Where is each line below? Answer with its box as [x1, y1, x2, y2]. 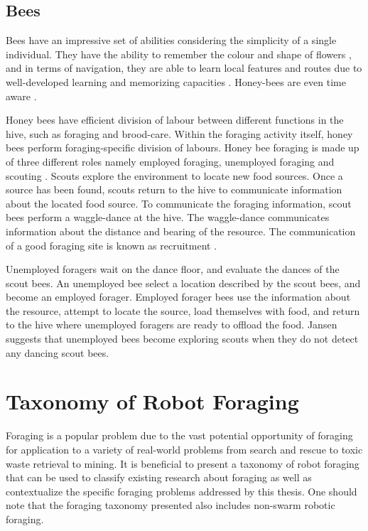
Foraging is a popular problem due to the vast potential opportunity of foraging [6, 428, 353, 443]
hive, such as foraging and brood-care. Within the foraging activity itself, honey [6, 126, 353, 141]
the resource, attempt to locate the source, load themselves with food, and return [6, 303, 360, 318]
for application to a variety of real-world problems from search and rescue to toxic [6, 441, 363, 456]
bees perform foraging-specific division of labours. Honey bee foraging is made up [6, 140, 359, 155]
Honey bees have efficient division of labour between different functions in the [6, 112, 344, 127]
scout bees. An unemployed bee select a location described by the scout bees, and [6, 275, 361, 290]
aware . [6, 88, 37, 103]
